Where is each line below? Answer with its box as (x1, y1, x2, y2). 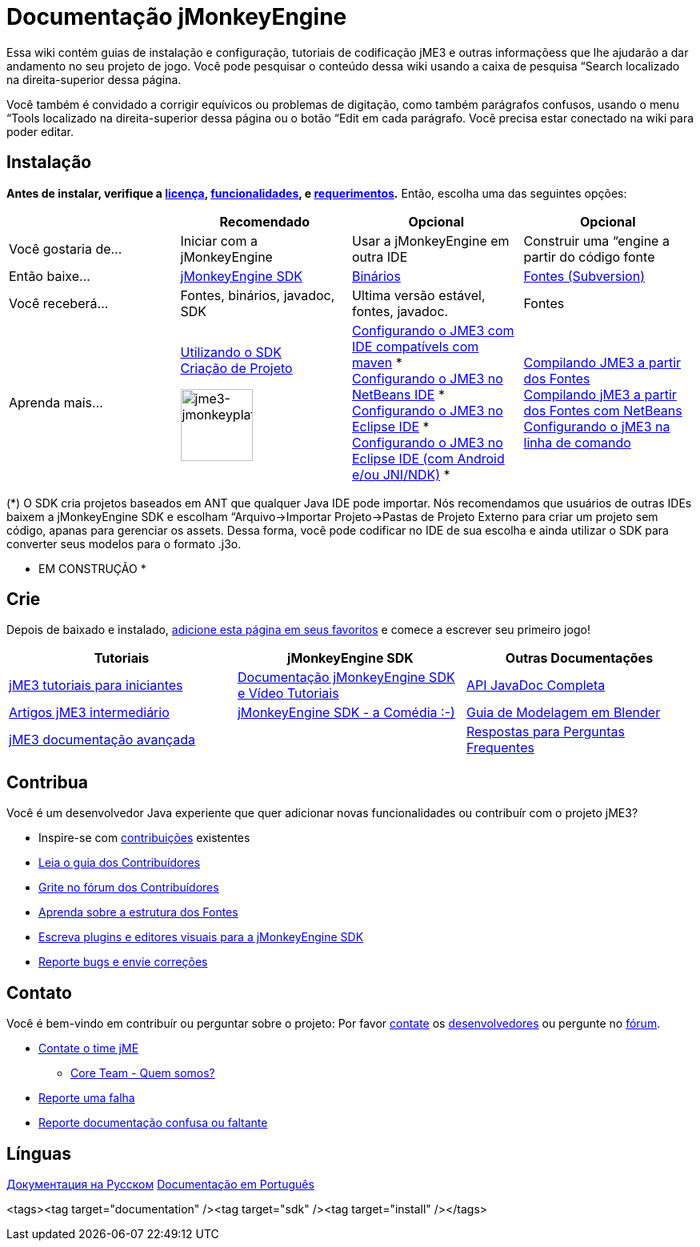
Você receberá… (9, 295, 109, 311)
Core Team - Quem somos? (70, 1066, 215, 1081)
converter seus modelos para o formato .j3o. (6, 536, 242, 551)
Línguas (6, 1143, 71, 1164)
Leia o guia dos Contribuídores (38, 856, 201, 870)
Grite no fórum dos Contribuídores (38, 880, 219, 895)
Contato (6, 982, 72, 1003)
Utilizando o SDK (180, 343, 282, 360)
